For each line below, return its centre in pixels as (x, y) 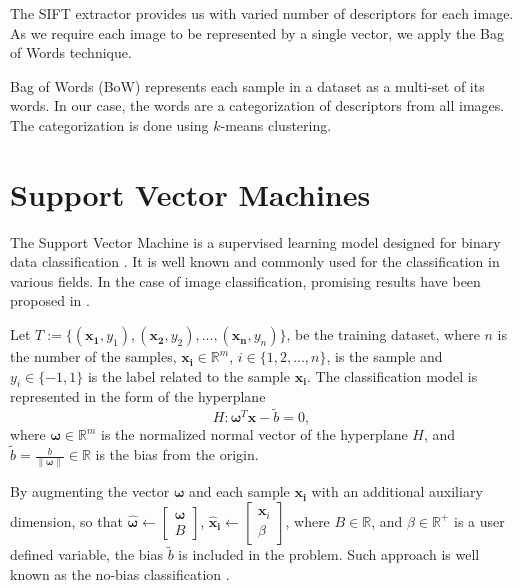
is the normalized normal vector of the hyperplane (254, 434)
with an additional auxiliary (397, 491)
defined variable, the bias (86, 554)
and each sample (239, 491)
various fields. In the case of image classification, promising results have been (245, 280)
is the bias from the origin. (177, 454)
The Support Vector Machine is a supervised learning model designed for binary (255, 241)
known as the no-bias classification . (120, 573)
